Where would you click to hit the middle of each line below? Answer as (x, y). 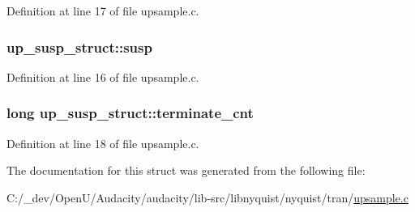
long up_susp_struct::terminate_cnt (130, 113)
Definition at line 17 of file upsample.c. (103, 11)
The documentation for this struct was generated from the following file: (186, 170)
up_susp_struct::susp (79, 47)
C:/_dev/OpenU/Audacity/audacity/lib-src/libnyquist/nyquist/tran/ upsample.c (207, 197)
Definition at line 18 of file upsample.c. (103, 143)
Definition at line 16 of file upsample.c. (103, 76)
